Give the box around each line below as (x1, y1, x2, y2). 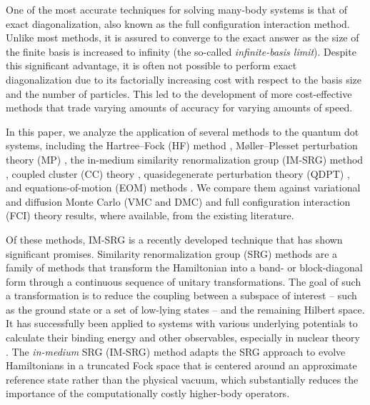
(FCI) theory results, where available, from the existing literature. (6, 208, 294, 223)
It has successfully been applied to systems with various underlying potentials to (6, 316, 358, 331)
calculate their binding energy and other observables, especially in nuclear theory (6, 330, 360, 345)
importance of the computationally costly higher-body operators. (6, 386, 290, 401)
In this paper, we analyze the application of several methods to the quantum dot (6, 124, 359, 139)
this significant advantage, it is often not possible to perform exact (6, 58, 297, 73)
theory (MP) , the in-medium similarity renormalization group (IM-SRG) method (6, 151, 364, 166)
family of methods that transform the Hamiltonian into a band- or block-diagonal (6, 260, 363, 275)
